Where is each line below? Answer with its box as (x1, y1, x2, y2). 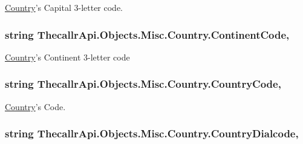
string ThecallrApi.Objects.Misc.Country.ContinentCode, (5, 27, 290, 42)
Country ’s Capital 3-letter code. (5, 1, 123, 13)
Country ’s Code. (5, 100, 66, 113)
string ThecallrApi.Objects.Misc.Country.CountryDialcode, (5, 126, 299, 141)
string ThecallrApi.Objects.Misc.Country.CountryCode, (5, 76, 281, 91)
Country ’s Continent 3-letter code (5, 50, 130, 63)
